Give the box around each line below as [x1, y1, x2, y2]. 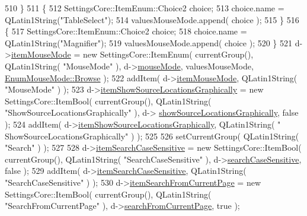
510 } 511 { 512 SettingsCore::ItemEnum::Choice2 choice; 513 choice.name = [5, 2, 284, 14]
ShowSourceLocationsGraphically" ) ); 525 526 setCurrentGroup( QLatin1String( [5, 129, 299, 142]
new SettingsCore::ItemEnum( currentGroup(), [82, 48, 254, 61]
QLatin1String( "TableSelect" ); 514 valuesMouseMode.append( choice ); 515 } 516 [5, 13, 299, 26]
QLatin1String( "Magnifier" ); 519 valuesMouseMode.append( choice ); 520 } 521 [5, 36, 293, 49]
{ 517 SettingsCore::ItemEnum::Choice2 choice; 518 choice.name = [5, 25, 247, 37]
